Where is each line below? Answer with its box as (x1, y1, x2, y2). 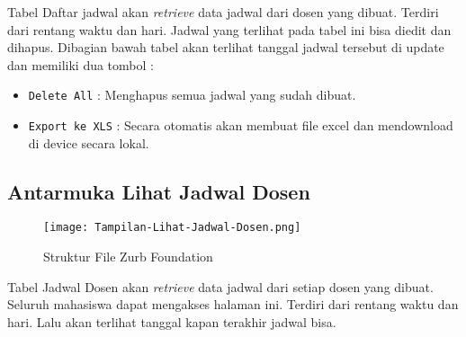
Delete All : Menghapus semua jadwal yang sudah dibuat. (28, 85, 356, 104)
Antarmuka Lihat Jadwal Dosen (7, 177, 310, 205)
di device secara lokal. (28, 133, 149, 152)
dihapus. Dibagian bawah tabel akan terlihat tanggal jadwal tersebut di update (7, 38, 444, 57)
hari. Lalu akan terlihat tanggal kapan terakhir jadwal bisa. (7, 312, 336, 331)
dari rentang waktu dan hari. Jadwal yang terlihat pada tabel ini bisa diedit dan (7, 20, 452, 39)
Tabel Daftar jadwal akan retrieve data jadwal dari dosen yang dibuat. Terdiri (7, 3, 439, 21)
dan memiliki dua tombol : (7, 55, 154, 74)
